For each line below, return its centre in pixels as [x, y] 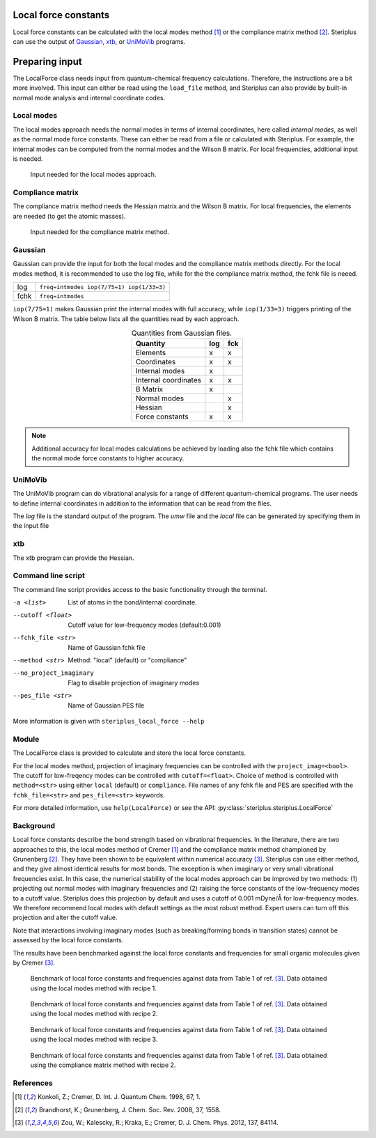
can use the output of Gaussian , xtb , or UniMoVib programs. [99, 41]
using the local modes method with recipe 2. [94, 1014]
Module [26, 739]
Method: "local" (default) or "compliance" [127, 660]
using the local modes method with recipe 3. [94, 1039]
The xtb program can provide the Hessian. [74, 558]
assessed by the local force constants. [68, 940]
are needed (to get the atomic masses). [69, 216]
